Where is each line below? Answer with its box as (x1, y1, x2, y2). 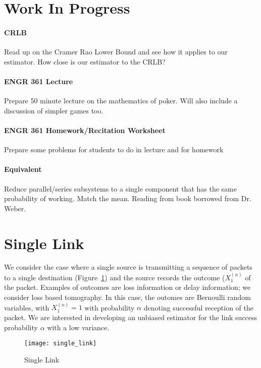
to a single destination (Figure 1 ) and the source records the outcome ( (4, 272, 225, 282)
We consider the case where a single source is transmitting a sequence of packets (4, 262, 252, 272)
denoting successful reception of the (143, 302, 253, 313)
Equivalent (4, 164, 42, 174)
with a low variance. (47, 322, 110, 332)
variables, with (4, 302, 49, 313)
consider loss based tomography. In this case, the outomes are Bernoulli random (4, 292, 251, 302)
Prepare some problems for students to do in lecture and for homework (4, 144, 224, 155)
